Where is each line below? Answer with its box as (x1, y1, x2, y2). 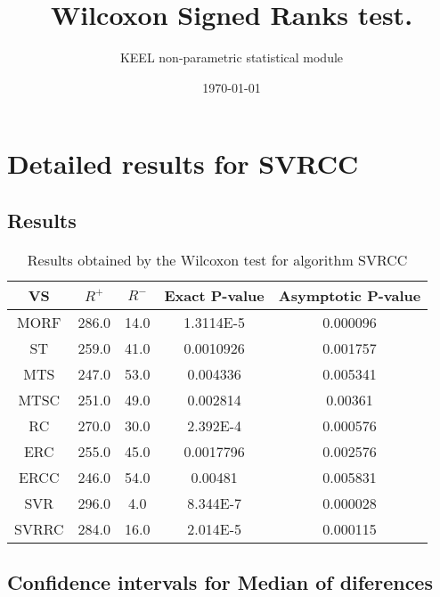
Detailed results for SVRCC (7, 145, 359, 182)
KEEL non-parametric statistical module (119, 48, 344, 67)
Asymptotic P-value (278, 284, 421, 306)
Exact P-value (164, 284, 265, 306)
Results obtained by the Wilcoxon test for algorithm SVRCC (27, 249, 408, 270)
